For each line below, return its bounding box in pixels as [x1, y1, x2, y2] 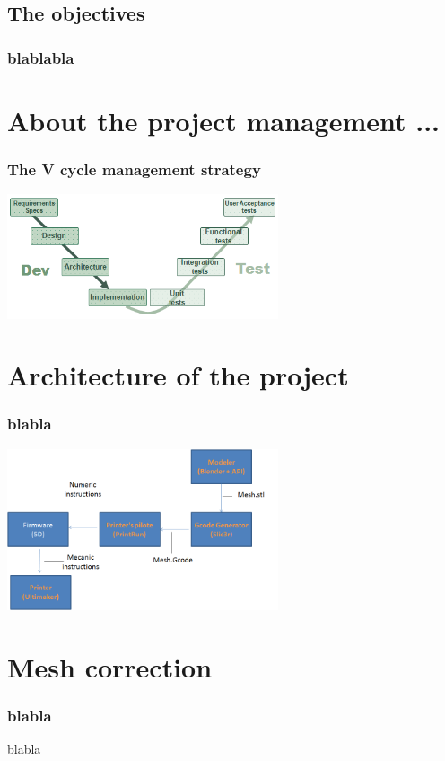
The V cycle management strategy [7, 157, 261, 180]
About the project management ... [7, 102, 441, 138]
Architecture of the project [7, 357, 349, 394]
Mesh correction [7, 648, 213, 685]
